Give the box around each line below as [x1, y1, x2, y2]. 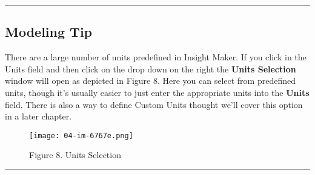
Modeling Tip [5, 22, 93, 41]
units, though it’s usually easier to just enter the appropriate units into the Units [5, 86, 310, 98]
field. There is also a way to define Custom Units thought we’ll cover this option [5, 98, 303, 110]
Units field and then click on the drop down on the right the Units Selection [5, 62, 296, 75]
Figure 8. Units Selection [29, 148, 121, 161]
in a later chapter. [5, 110, 72, 122]
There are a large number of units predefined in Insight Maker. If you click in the [5, 51, 307, 63]
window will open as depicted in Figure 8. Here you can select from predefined [5, 74, 296, 87]
